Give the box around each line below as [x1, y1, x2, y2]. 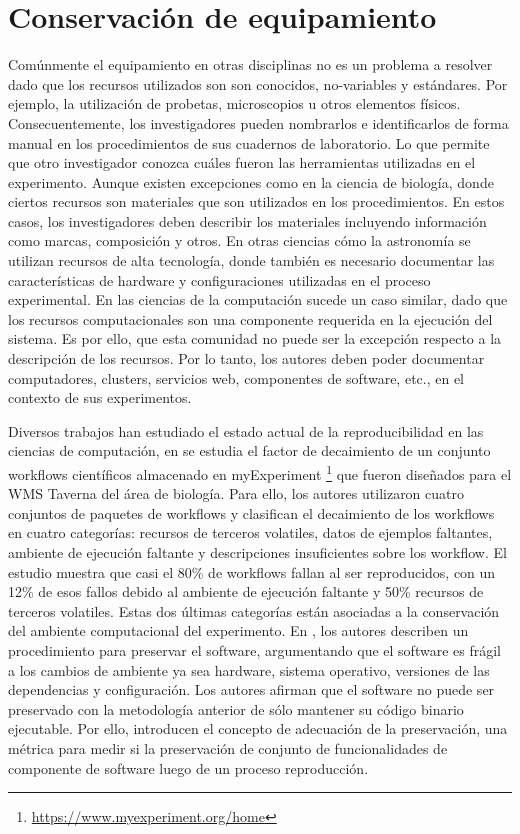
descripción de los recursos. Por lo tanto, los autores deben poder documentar [8, 348, 485, 369]
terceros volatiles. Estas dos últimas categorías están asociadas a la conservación [8, 600, 500, 621]
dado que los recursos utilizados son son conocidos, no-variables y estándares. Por [8, 73, 508, 94]
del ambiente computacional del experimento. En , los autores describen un [8, 620, 469, 641]
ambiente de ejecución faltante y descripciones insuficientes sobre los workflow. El [8, 542, 507, 563]
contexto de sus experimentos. [8, 387, 192, 408]
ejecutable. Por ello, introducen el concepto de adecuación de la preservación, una [8, 718, 508, 739]
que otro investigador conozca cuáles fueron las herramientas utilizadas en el [8, 152, 476, 173]
